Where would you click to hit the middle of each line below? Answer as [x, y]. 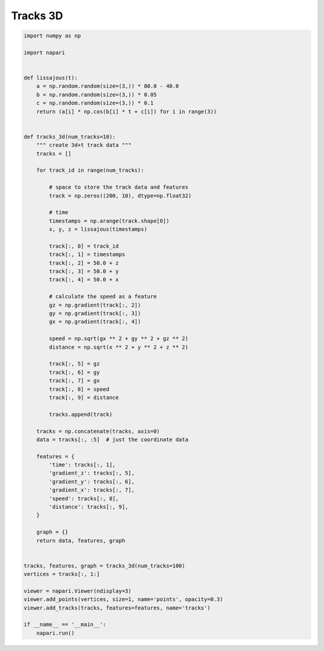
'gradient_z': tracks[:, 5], [92, 473]
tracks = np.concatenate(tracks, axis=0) [98, 431]
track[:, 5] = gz [74, 364]
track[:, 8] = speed [79, 389]
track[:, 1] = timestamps [87, 255]
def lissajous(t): [51, 78]
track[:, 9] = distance [84, 397]
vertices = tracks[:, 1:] [62, 574]
